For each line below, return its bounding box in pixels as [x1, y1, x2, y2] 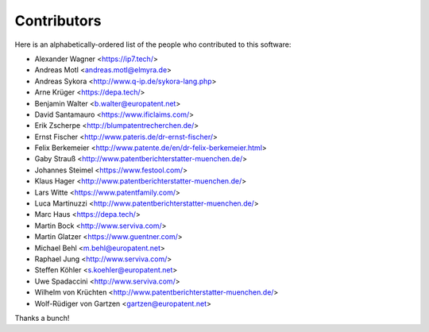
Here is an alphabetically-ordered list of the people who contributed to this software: [14, 40, 292, 49]
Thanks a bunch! [14, 313, 70, 322]
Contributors [14, 12, 102, 29]
